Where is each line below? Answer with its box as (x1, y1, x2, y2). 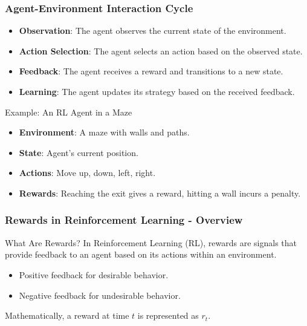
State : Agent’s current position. (19, 146, 138, 158)
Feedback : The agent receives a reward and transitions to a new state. (19, 65, 283, 77)
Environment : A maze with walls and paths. (19, 126, 190, 139)
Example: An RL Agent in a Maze (5, 105, 132, 118)
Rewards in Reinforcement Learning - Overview (5, 212, 243, 227)
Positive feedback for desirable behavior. (19, 268, 169, 281)
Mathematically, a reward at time (5, 309, 129, 322)
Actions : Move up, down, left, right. (19, 166, 156, 179)
